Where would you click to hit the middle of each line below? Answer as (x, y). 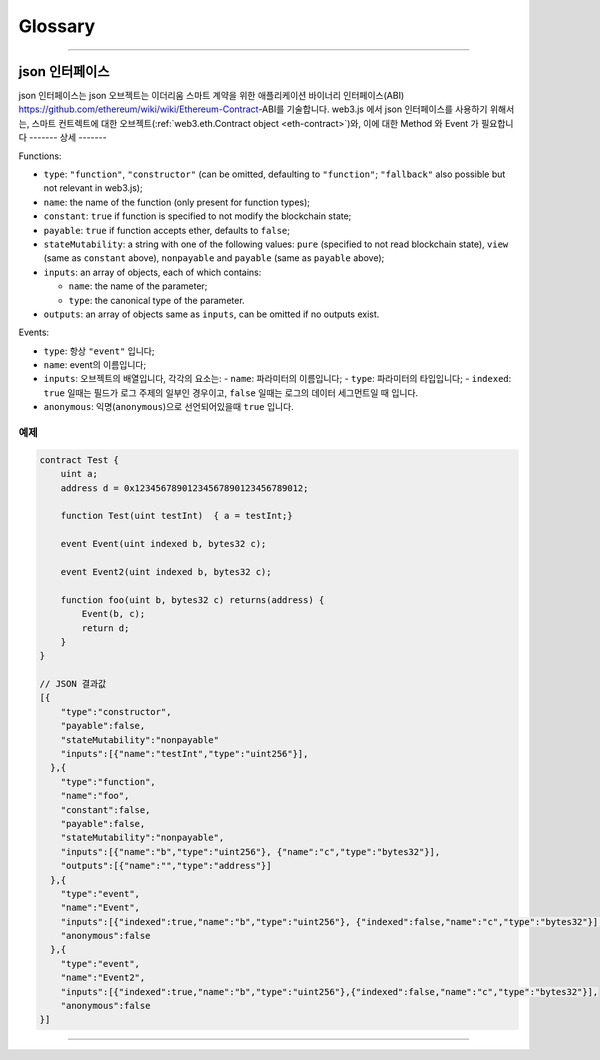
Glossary (57, 26)
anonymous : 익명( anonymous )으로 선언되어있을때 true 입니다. (168, 407)
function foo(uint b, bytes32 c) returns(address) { (192, 599)
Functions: (40, 156)
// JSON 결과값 (73, 684)
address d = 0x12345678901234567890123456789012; (184, 488)
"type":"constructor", (116, 711)
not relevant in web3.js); (93, 188)
